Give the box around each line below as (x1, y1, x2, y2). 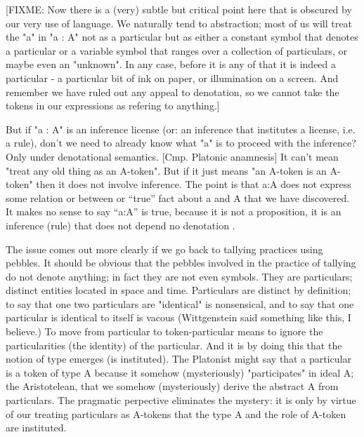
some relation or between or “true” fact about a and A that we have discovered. (6, 190, 350, 205)
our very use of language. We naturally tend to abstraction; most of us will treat (6, 15, 352, 30)
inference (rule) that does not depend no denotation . (6, 217, 235, 232)
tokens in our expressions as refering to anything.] (6, 98, 220, 113)
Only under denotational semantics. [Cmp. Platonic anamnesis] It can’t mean (6, 149, 339, 163)
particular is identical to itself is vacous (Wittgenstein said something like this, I (6, 310, 351, 325)
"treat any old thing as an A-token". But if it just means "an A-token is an (6, 163, 327, 177)
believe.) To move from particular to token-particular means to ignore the (6, 324, 323, 339)
